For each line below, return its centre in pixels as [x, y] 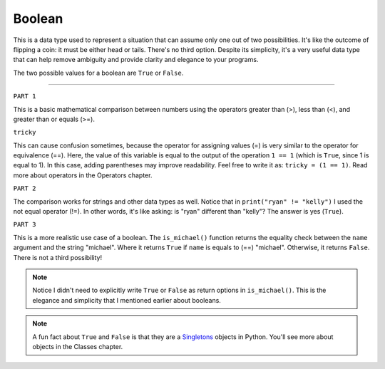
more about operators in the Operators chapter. [83, 175]
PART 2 [25, 188]
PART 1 [25, 97]
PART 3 [25, 225]
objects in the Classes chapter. [78, 346]
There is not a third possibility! [58, 257]
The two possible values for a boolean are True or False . [98, 73]
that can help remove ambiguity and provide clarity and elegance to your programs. [136, 60]
